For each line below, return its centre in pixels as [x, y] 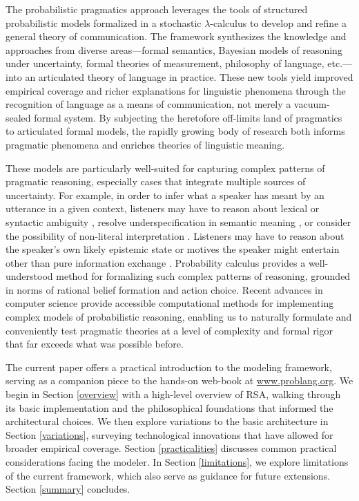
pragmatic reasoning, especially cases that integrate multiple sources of [156, 181]
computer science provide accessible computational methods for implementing [170, 303]
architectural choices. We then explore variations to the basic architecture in [167, 421]
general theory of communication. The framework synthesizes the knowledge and [176, 36]
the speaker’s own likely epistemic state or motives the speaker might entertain [173, 249]
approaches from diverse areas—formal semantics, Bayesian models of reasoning [174, 49]
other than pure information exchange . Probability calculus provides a [156, 262]
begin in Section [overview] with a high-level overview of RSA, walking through [173, 394]
